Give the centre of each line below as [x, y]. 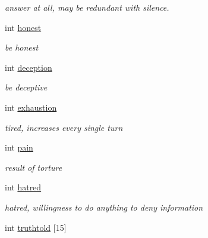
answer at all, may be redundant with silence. [87, 7]
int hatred [23, 187]
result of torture [34, 167]
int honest [23, 27]
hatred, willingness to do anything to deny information [104, 207]
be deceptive [26, 87]
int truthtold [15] [36, 227]
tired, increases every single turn [64, 127]
